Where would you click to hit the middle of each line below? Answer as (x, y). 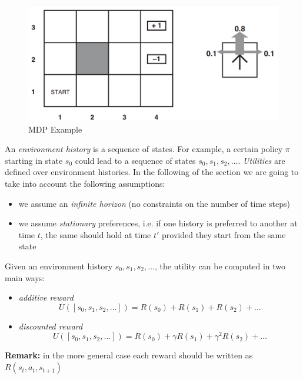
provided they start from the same (224, 234)
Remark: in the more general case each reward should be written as (129, 355)
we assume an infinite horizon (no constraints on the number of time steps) (154, 203)
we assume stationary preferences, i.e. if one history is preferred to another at (158, 223)
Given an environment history (59, 266)
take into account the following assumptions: (85, 184)
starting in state (34, 160)
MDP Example (55, 129)
